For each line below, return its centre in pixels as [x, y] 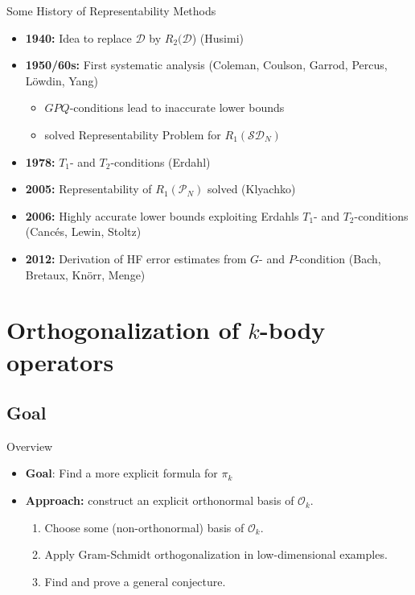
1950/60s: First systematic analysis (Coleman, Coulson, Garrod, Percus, [206, 65]
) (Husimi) [218, 37]
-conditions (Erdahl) [160, 161]
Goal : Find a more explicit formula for [121, 473]
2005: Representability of [88, 189]
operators [60, 361]
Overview [30, 446]
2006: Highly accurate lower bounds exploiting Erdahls [162, 215]
